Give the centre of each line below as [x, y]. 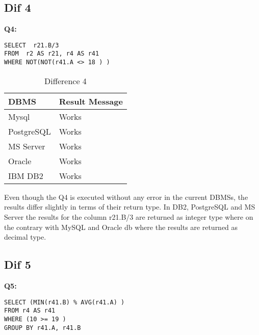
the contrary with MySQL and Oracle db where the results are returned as [121, 227]
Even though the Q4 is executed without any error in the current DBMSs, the [126, 197]
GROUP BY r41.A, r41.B [43, 328]
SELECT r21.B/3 [32, 45]
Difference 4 [65, 81]
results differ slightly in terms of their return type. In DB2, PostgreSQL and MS [130, 207]
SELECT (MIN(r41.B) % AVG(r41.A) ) [64, 302]
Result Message [91, 101]
